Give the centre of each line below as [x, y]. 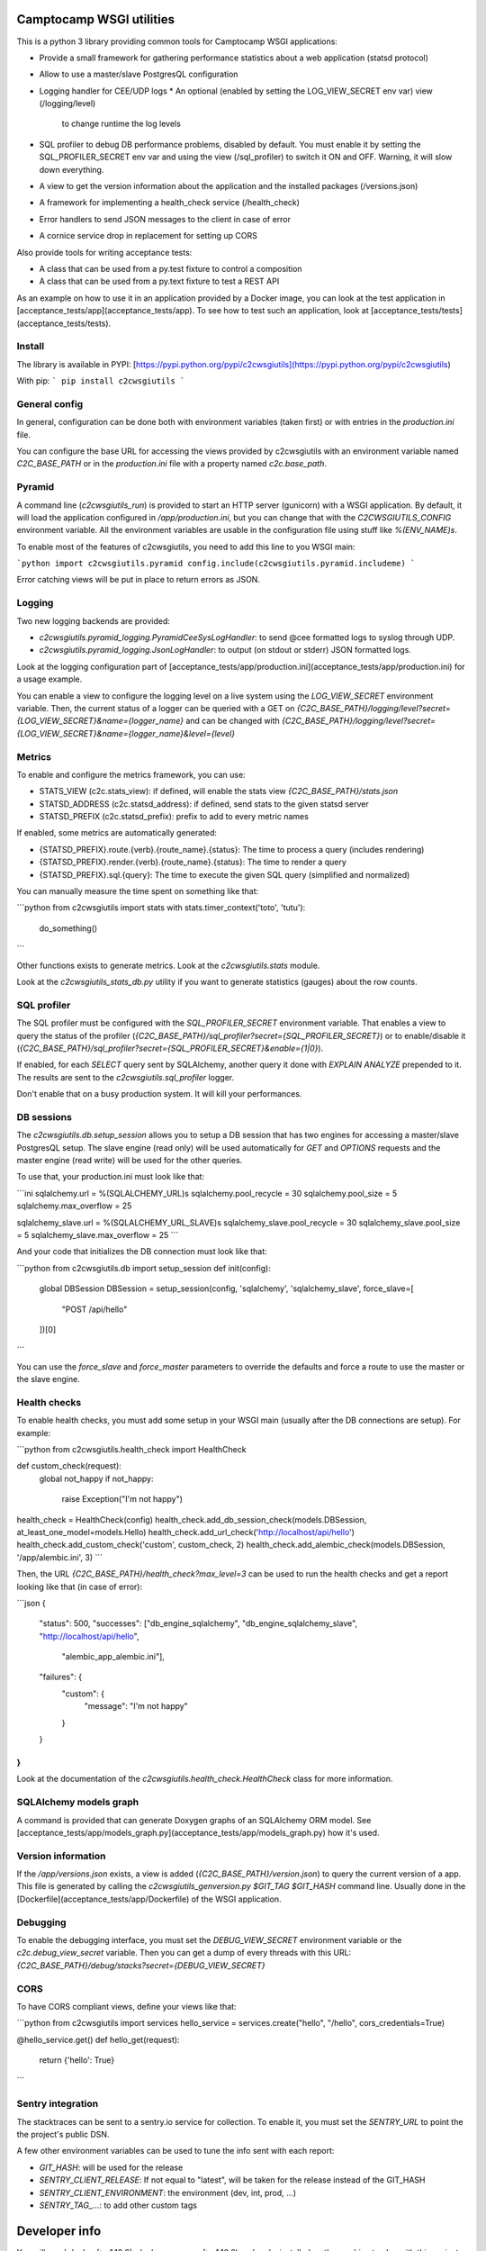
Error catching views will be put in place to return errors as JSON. [139, 580]
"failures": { [61, 1677]
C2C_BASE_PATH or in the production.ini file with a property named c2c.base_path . [172, 464]
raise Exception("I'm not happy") [122, 1499]
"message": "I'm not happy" [136, 1706]
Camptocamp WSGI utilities [96, 19]
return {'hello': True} [77, 2060]
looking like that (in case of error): [80, 1587]
